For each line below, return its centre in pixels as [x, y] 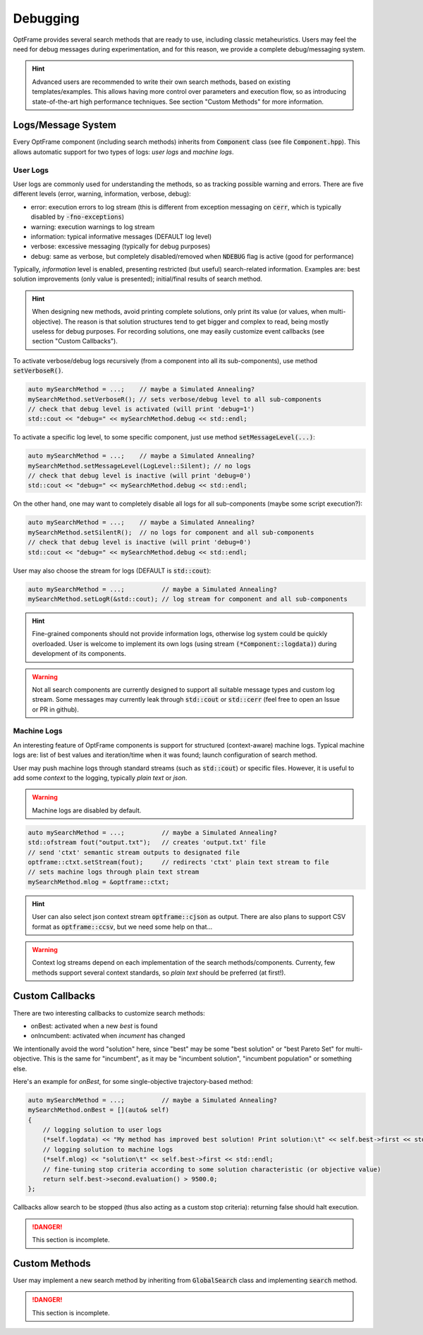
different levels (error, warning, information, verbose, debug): [102, 194]
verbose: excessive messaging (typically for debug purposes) [121, 246]
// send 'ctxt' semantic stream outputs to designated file [134, 852]
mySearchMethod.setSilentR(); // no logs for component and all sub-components [171, 532]
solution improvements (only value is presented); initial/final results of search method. [137, 279]
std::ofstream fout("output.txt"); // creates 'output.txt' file [147, 842]
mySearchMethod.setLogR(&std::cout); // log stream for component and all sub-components [188, 599]
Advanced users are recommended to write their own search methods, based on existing [161, 82]
